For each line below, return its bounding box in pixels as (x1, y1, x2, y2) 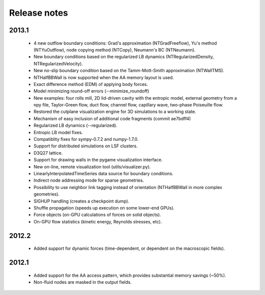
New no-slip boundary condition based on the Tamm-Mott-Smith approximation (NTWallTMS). (33, 68, 224, 74)
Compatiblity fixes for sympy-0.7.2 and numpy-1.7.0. (33, 136, 139, 142)
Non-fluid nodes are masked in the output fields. (33, 279, 132, 285)
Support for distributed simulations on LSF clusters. (33, 143, 138, 149)
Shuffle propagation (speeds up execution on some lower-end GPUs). (33, 205, 175, 211)
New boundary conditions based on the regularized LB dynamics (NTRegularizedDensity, (33, 54, 214, 60)
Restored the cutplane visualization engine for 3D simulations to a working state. (33, 108, 196, 115)
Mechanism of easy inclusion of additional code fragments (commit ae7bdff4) (33, 115, 191, 121)
